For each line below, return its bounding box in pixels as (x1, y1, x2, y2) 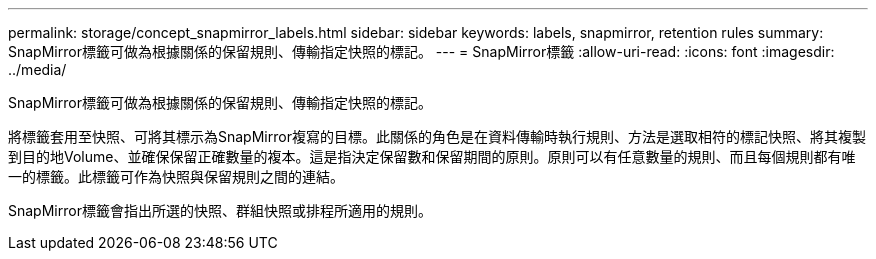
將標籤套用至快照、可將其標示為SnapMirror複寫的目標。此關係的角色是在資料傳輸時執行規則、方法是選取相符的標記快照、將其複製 (8, 128, 866, 145)
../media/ (8, 61, 67, 78)
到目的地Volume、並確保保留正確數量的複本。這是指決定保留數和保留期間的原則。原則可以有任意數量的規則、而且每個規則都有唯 (8, 148, 856, 165)
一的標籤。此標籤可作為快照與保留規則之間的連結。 (8, 168, 344, 185)
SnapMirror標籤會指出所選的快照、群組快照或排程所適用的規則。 (8, 202, 432, 219)
